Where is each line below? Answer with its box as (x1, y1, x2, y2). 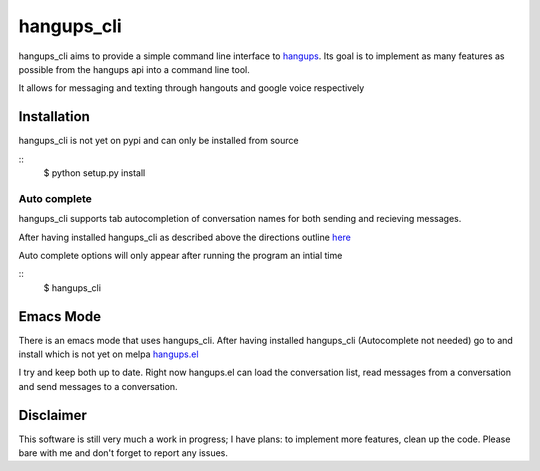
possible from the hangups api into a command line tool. (18, 63, 250, 75)
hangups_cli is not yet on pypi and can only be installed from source (18, 135, 299, 147)
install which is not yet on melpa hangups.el (18, 348, 199, 360)
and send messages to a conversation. (18, 380, 179, 392)
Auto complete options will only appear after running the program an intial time (18, 249, 343, 261)
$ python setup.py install (43, 167, 146, 179)
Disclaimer (18, 406, 87, 424)
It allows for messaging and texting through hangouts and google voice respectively (18, 82, 365, 94)
